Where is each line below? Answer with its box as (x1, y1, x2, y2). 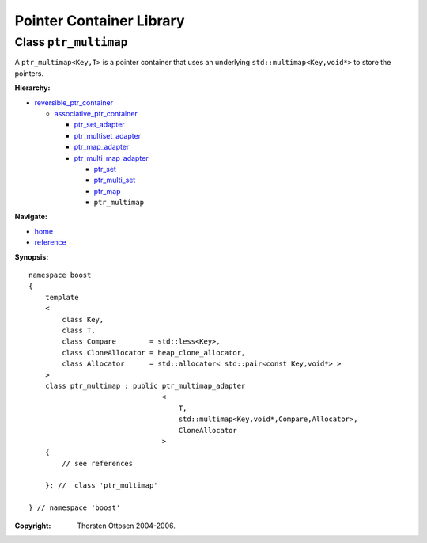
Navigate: (14, 212, 47, 222)
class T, (62, 325, 96, 335)
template (44, 293, 79, 302)
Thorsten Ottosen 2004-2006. (77, 521, 176, 530)
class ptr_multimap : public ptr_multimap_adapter (44, 381, 246, 390)
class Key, (62, 315, 104, 324)
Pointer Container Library (14, 12, 185, 29)
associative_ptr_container (54, 108, 138, 118)
